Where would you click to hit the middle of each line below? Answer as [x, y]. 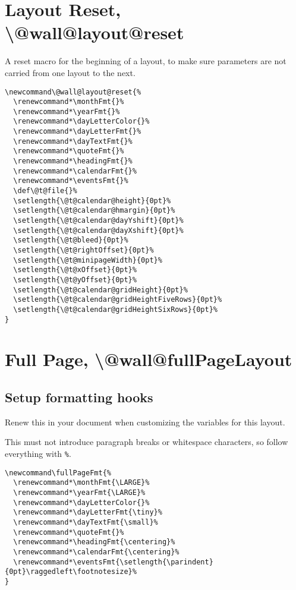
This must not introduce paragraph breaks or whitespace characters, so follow [147, 442]
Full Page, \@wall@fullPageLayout [149, 359]
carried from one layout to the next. [70, 72]
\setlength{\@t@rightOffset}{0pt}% [84, 250]
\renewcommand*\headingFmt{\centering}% [94, 542]
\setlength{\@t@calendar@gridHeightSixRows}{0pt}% [115, 309]
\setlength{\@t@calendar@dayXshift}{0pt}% [98, 230]
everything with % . [38, 454]
